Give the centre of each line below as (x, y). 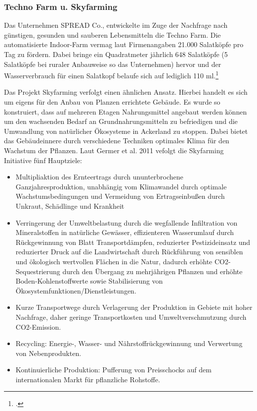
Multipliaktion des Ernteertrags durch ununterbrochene (99, 177)
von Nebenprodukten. (48, 353)
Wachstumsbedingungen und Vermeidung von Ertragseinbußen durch (120, 196)
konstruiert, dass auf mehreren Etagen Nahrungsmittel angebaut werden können (126, 111)
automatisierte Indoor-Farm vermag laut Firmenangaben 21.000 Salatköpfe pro (124, 44)
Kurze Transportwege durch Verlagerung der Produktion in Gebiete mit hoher (134, 307)
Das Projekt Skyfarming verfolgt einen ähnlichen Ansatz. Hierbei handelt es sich (126, 92)
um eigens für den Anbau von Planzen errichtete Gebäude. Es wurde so (112, 102)
